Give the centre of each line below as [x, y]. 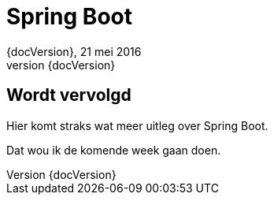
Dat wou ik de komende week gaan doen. [114, 150]
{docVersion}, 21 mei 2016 [74, 51]
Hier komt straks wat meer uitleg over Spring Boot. [137, 125]
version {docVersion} [61, 65]
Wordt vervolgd [69, 95]
